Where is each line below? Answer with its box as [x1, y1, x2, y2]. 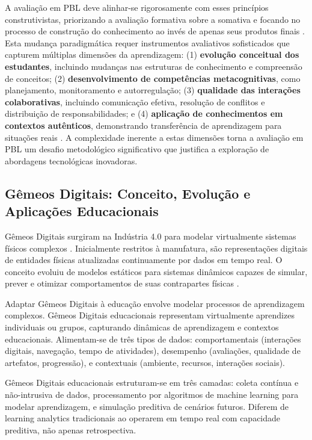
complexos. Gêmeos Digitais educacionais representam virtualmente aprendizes [5, 309, 295, 321]
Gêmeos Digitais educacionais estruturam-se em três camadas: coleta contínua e [5, 376, 299, 389]
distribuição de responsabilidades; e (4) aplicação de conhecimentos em [5, 107, 283, 120]
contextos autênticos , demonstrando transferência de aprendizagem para [5, 119, 282, 131]
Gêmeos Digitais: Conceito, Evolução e [5, 184, 251, 202]
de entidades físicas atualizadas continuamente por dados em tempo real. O [5, 253, 283, 266]
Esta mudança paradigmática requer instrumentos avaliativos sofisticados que [5, 36, 290, 49]
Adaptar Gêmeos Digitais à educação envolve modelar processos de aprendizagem [5, 297, 305, 309]
